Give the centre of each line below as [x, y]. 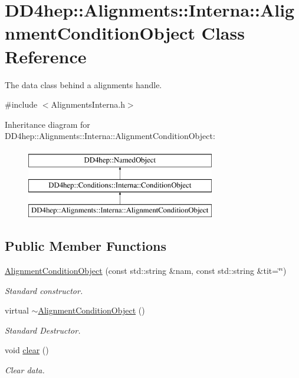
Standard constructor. [44, 290]
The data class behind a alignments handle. [83, 84]
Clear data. [25, 370]
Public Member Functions [86, 246]
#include [21, 104]
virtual [17, 310]
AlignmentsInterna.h [88, 104]
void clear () [27, 350]
